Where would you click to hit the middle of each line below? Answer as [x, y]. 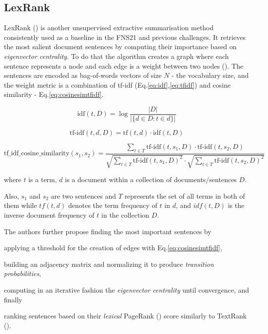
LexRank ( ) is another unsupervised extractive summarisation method [109, 28]
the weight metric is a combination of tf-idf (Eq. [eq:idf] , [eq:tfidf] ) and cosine [117, 84]
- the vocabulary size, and [210, 75]
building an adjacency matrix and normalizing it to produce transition [109, 264]
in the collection [125, 215]
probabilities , [23, 273]
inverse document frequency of [49, 215]
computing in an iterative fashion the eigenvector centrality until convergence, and [127, 289]
